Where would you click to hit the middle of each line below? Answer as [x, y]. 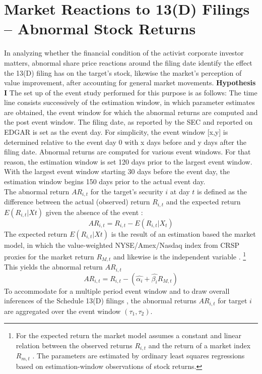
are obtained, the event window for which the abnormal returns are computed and [131, 112]
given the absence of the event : [94, 212]
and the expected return [203, 202]
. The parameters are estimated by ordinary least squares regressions [139, 356]
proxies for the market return [49, 256]
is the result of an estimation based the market [183, 233]
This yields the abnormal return [53, 267]
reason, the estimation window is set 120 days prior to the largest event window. [128, 161]
